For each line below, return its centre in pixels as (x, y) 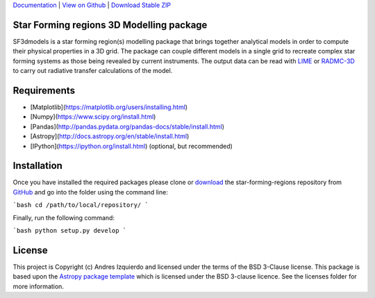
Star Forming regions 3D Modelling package (110, 25)
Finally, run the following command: (64, 217)
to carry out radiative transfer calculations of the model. (93, 71)
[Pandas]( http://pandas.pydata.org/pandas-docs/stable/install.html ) (127, 126)
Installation (37, 166)
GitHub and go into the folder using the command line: (90, 192)
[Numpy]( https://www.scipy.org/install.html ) (93, 117)
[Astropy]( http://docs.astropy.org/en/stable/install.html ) (110, 136)
